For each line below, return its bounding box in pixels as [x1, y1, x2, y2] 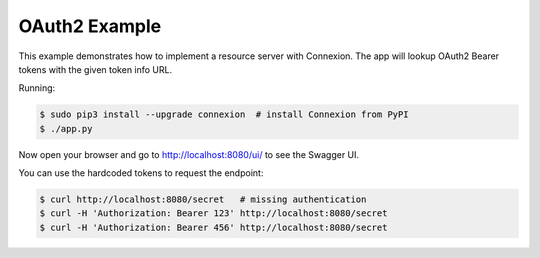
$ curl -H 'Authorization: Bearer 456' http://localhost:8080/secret [39, 221, 388, 233]
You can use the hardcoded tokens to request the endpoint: [18, 167, 264, 179]
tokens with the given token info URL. [18, 63, 173, 75]
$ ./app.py [39, 123, 93, 134]
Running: [18, 82, 56, 94]
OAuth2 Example [18, 15, 162, 37]
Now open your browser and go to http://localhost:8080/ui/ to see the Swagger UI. [18, 148, 360, 160]
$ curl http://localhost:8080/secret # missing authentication [39, 194, 367, 205]
